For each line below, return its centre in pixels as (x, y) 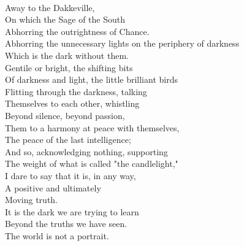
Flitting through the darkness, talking (76, 91)
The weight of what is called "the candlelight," (92, 163)
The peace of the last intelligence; (68, 140)
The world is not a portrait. (57, 235)
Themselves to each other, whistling (72, 103)
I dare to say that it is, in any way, (71, 175)
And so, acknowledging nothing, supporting (86, 151)
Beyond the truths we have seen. (66, 224)
